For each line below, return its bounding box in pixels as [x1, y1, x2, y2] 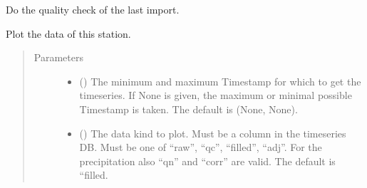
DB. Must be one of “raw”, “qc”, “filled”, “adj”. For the [79, 140, 322, 155]
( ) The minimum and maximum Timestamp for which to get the [79, 73, 361, 88]
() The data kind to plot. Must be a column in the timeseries [79, 125, 346, 140]
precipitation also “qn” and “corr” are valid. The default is [79, 153, 336, 168]
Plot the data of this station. [6, 26, 131, 41]
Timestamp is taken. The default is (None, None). [79, 101, 298, 116]
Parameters [33, 50, 83, 65]
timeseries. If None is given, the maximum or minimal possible [79, 88, 352, 103]
